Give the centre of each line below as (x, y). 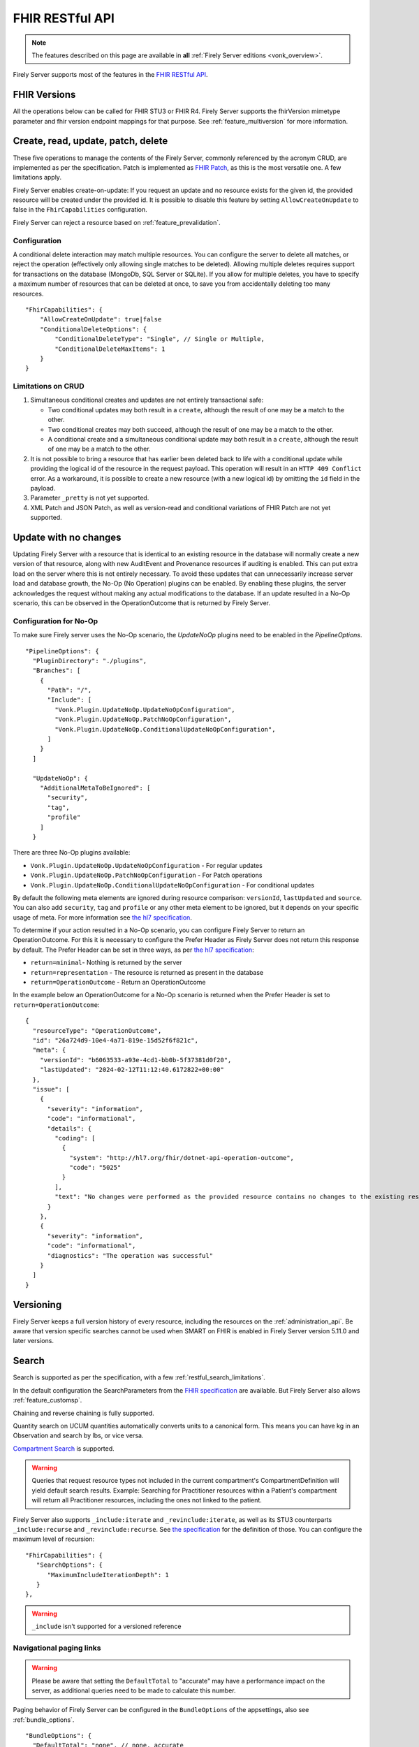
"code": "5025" (95, 1168)
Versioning (37, 1304)
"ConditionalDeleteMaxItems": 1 (110, 349)
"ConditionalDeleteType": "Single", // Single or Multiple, (160, 339)
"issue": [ (51, 1089)
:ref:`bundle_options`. (44, 1720)
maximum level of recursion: (54, 1539)
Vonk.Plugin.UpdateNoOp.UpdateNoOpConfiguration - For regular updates (147, 865)
